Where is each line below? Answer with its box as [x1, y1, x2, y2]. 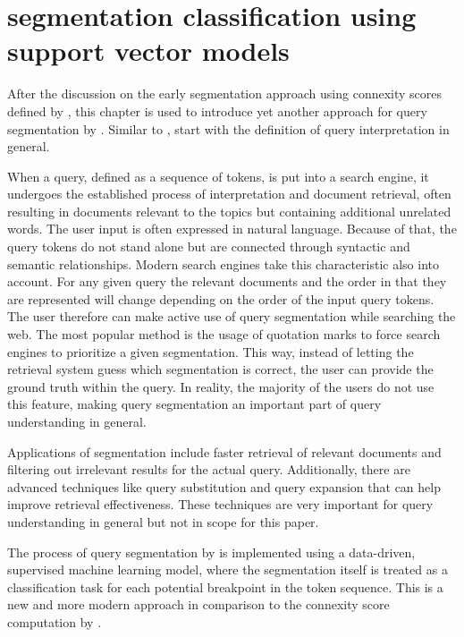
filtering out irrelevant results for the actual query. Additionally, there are [7, 460, 410, 479]
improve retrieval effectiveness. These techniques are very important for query [7, 495, 434, 514]
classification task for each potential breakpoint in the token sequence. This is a [7, 577, 443, 596]
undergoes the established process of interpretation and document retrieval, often [7, 184, 451, 203]
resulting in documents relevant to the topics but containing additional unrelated [7, 201, 451, 220]
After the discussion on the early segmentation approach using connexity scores [7, 84, 443, 103]
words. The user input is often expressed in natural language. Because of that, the [7, 219, 457, 238]
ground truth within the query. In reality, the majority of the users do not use [7, 377, 434, 395]
